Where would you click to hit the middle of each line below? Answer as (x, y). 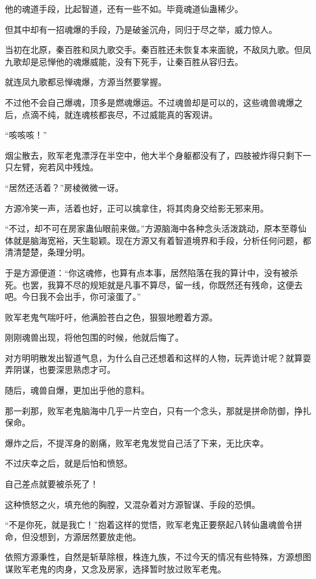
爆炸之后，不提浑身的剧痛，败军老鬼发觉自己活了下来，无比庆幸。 (137, 442)
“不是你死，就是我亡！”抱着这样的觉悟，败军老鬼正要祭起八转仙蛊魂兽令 (149, 525)
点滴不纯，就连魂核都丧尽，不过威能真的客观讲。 (119, 114)
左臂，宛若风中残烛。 (56, 167)
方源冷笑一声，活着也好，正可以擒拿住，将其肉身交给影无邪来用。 (137, 208)
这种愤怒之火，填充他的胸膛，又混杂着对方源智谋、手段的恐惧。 (132, 504)
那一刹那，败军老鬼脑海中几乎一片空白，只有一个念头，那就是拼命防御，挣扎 (158, 410)
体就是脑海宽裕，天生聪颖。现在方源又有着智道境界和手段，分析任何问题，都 (158, 240)
